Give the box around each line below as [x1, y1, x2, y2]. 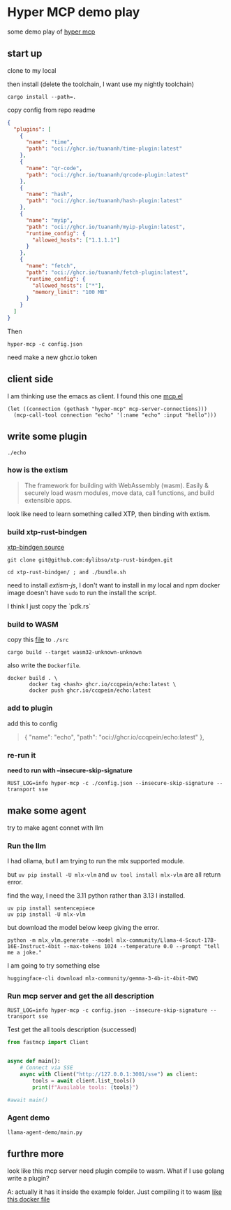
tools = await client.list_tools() [32, 1077, 136, 1084]
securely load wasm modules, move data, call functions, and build [24, 488, 214, 497]
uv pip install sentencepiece [7, 905, 96, 912]
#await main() [7, 1097, 49, 1104]
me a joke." [7, 950, 42, 957]
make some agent [7, 805, 87, 816]
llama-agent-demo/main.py [7, 1129, 82, 1136]
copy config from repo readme [7, 106, 96, 114]
